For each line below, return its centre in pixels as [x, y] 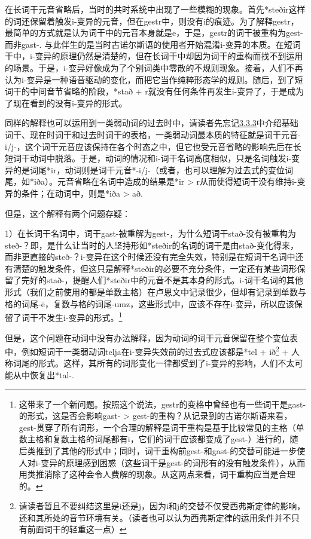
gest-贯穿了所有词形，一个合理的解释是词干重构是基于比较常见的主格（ [157, 427]
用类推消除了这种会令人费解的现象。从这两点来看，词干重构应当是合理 [157, 474]
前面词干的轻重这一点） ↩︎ [77, 529]
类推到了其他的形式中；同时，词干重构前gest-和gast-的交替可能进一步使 [166, 450]
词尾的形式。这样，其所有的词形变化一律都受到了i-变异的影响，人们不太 [154, 363]
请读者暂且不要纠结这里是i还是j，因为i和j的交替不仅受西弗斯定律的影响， [162, 506]
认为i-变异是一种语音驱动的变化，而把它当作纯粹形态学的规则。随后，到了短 [154, 79]
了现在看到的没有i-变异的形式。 [66, 102]
